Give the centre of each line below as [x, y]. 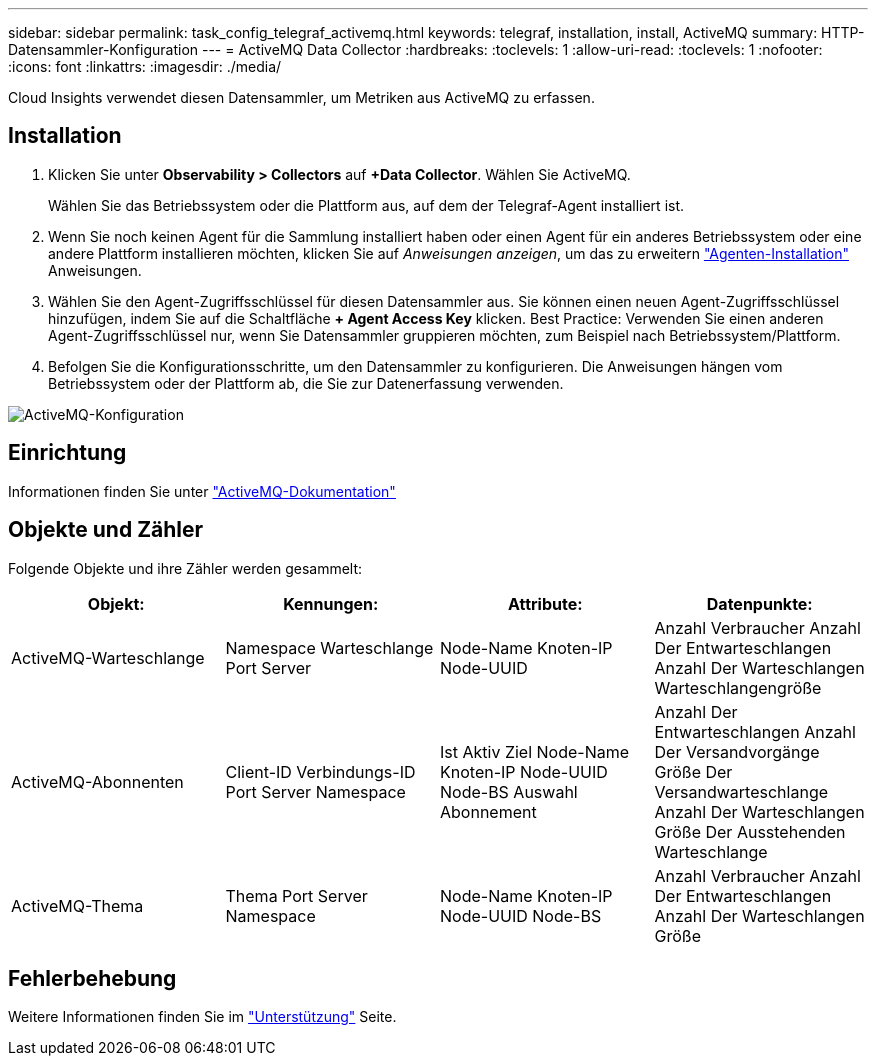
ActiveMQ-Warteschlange [108, 657]
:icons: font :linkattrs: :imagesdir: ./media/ [145, 66]
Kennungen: [331, 603]
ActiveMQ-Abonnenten [97, 781]
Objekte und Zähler [106, 530]
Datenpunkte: [759, 603]
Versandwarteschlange [741, 791]
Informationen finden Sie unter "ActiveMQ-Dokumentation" [202, 491]
